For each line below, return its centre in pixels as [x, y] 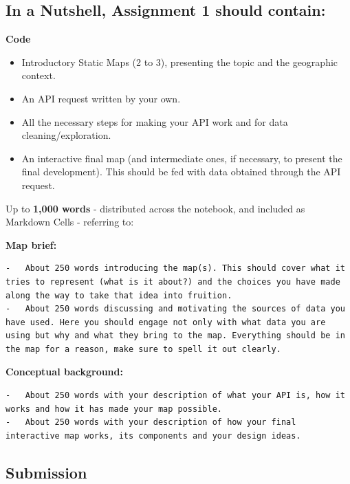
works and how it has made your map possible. [114, 409]
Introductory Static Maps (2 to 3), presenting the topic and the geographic [180, 62]
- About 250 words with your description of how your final [151, 422]
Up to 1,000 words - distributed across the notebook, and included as [155, 208]
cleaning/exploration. [66, 135]
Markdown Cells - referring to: [70, 222]
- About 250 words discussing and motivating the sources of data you [175, 309]
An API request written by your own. [101, 98]
